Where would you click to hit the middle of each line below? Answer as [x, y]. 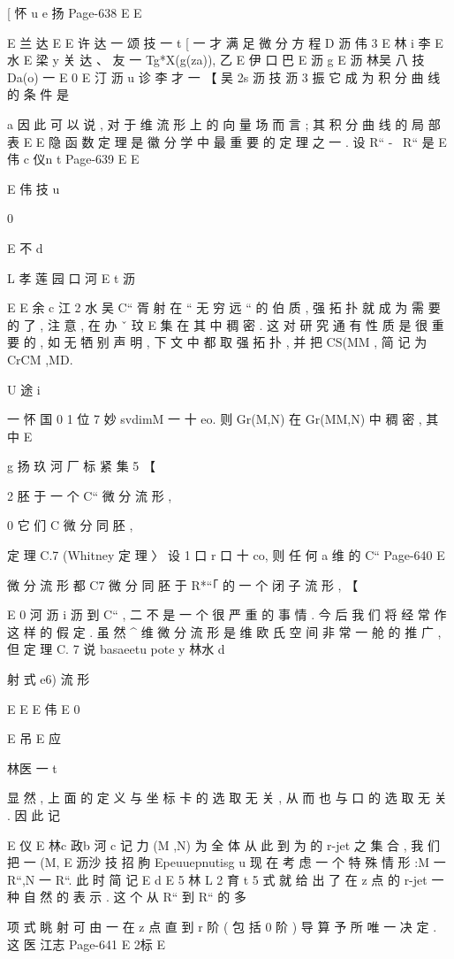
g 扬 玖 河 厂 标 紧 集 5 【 [81, 466]
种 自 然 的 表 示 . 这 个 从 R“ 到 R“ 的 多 [127, 897]
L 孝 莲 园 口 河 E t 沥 [72, 277]
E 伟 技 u [34, 188]
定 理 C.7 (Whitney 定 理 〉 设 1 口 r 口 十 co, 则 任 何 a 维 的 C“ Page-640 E [226, 555]
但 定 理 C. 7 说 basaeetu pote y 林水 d [116, 649]
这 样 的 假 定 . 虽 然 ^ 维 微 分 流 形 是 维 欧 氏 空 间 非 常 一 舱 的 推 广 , [224, 631]
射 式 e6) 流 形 [49, 679]
